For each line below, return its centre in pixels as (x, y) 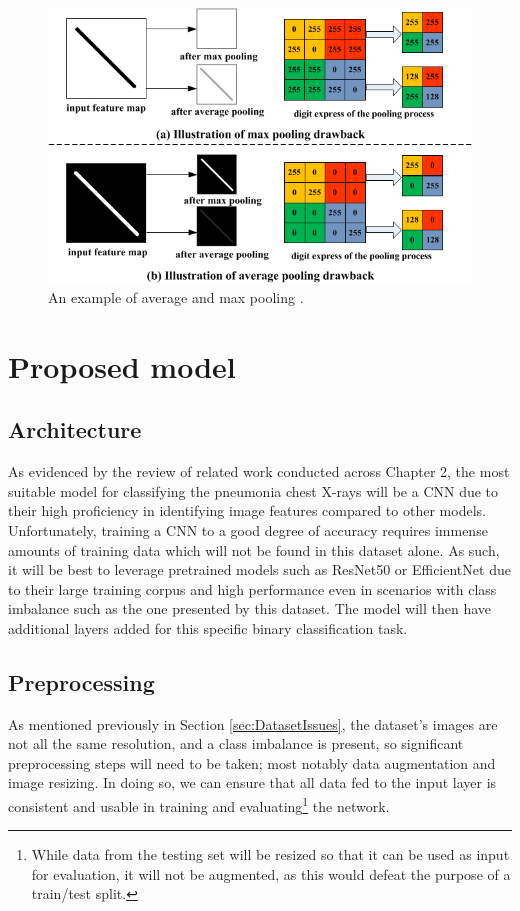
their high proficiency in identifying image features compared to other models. (247, 510)
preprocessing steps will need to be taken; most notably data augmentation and (252, 762)
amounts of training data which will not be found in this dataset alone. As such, (254, 549)
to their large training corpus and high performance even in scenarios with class (252, 588)
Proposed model (122, 365)
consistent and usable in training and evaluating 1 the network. (199, 804)
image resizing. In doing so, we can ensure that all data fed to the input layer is (252, 782)
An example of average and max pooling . (176, 296)
